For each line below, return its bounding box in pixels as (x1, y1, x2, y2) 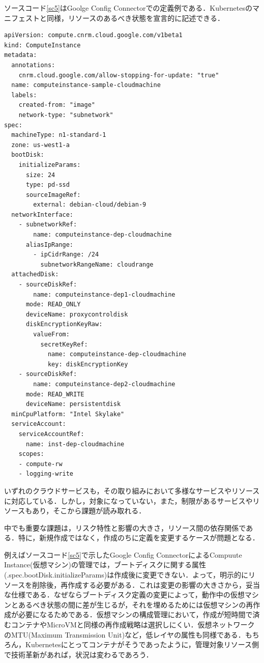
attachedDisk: (11, 271, 59, 278)
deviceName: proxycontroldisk (25, 310, 128, 318)
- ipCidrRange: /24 (33, 251, 99, 258)
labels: (11, 91, 37, 99)
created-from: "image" (18, 101, 95, 109)
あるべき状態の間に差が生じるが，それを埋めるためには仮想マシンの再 (18, 599, 253, 610)
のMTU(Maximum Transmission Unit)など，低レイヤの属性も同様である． (4, 629, 245, 640)
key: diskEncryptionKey (47, 360, 128, 368)
